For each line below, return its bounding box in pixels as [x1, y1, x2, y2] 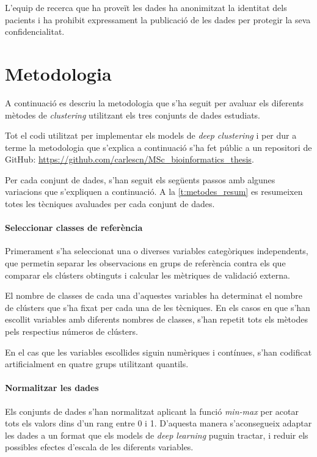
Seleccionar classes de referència [5, 221, 143, 234]
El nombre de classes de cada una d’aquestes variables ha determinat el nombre [5, 289, 302, 302]
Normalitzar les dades [5, 381, 99, 394]
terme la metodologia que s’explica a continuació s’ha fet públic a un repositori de [5, 141, 312, 153]
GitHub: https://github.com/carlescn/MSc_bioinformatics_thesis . [5, 153, 254, 166]
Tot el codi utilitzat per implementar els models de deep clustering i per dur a [5, 129, 297, 142]
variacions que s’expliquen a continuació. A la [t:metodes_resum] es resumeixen [5, 185, 303, 198]
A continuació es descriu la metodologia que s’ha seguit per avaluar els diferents [5, 96, 304, 109]
